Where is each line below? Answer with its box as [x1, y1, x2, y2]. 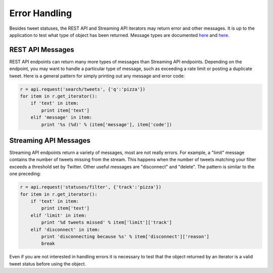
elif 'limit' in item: [30, 212, 87, 218]
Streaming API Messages [9, 136, 91, 145]
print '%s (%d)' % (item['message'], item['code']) [41, 122, 172, 127]
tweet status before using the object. [9, 260, 86, 267]
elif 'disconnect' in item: [30, 227, 101, 232]
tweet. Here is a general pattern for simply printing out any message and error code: [9, 73, 185, 79]
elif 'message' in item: [30, 115, 93, 121]
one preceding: [9, 171, 41, 177]
